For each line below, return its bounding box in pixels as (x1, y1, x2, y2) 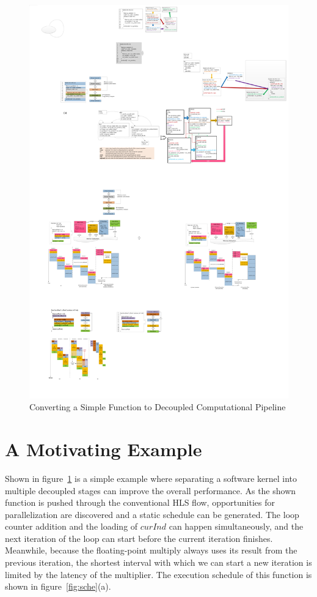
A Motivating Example (5, 436, 202, 461)
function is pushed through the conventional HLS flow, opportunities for (5, 496, 275, 509)
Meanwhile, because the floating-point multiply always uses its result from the (5, 544, 297, 557)
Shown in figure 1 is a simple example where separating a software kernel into (5, 471, 297, 484)
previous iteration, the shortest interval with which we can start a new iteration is (5, 556, 312, 569)
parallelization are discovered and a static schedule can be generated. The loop (5, 508, 299, 520)
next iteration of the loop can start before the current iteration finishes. (5, 531, 273, 544)
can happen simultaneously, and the (169, 520, 304, 533)
